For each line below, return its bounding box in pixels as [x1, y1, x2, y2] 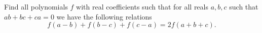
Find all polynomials [4, 1, 68, 11]
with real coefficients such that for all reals [76, 1, 208, 11]
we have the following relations [56, 11, 152, 21]
